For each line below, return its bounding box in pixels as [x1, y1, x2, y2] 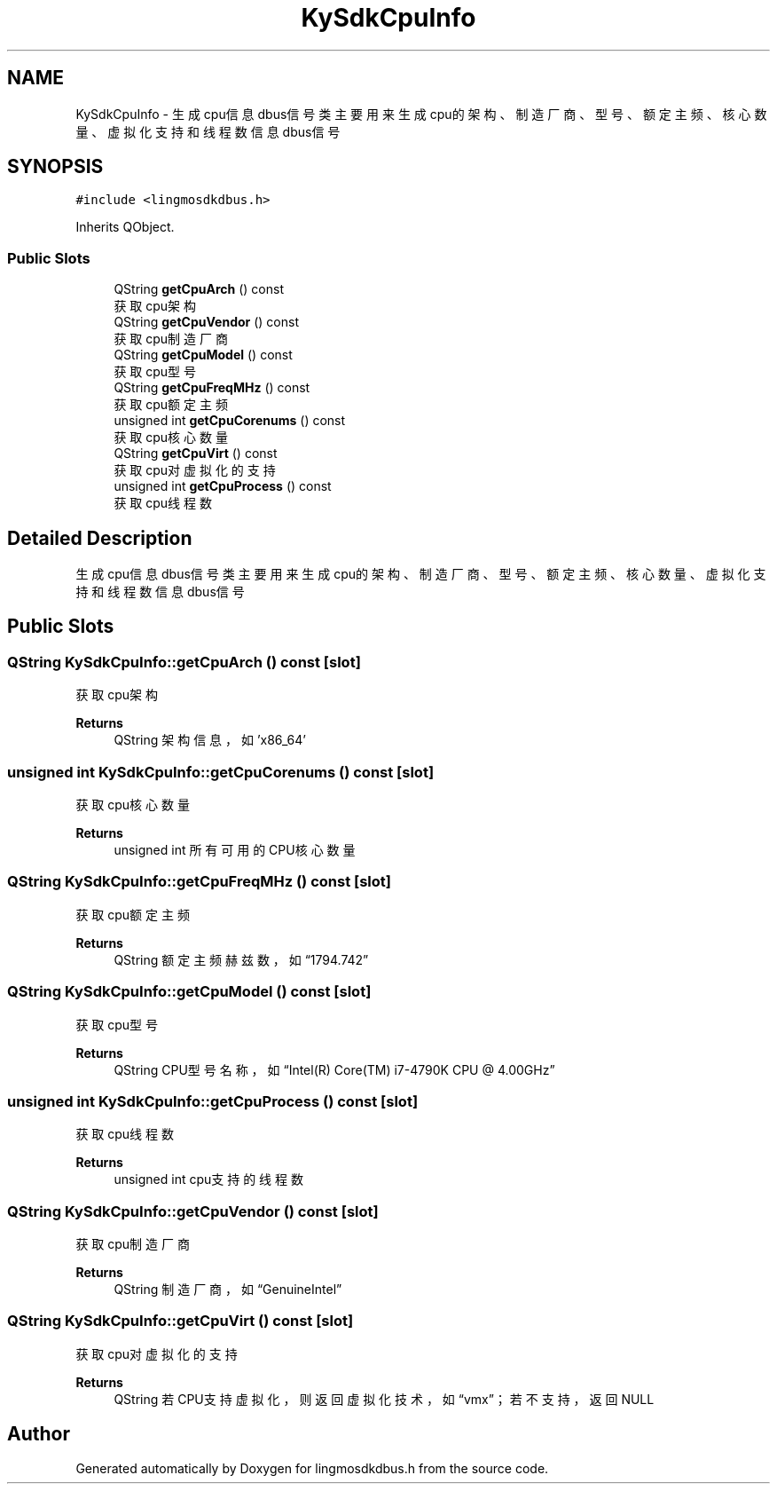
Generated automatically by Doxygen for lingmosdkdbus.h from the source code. [75, 1460, 549, 1476]
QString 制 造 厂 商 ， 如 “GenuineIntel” [114, 1282, 342, 1297]
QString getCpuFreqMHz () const [114, 380, 310, 396]
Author [7, 1423, 70, 1446]
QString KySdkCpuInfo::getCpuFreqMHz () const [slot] [7, 872, 391, 891]
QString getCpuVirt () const [114, 446, 278, 461]
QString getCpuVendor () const [114, 314, 299, 330]
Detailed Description [7, 526, 192, 549]
